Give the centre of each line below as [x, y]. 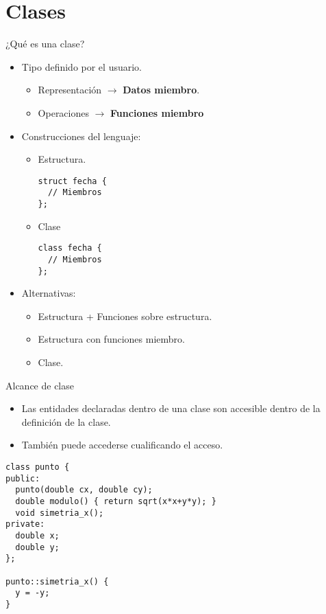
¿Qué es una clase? [45, 44]
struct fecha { [72, 181]
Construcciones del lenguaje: [81, 136]
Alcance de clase [40, 385]
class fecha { [70, 248]
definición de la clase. [66, 421]
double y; [37, 547]
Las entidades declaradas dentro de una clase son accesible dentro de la [171, 408]
